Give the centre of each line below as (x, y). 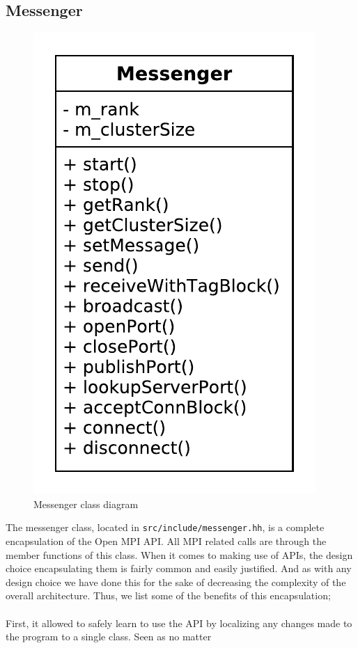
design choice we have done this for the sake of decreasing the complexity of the (176, 582)
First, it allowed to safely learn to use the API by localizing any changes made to (179, 623)
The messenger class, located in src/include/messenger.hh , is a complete (165, 527)
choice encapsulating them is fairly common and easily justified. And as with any (179, 568)
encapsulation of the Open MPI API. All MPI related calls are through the (166, 541)
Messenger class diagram (86, 504)
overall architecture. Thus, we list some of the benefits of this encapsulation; (168, 595)
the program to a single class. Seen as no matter (109, 637)
